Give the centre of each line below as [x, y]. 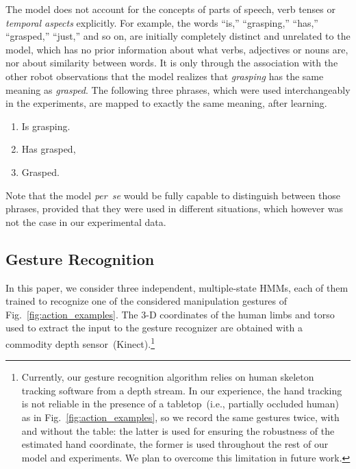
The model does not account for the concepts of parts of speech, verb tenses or [171, 9]
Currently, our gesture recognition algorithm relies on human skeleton [168, 377]
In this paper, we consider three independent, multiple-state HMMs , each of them [177, 287]
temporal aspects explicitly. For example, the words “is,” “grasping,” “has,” [162, 22]
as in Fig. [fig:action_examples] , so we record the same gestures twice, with [180, 417]
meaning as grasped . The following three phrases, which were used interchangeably [178, 89]
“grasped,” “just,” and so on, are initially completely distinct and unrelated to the [178, 36]
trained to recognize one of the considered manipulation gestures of [147, 301]
